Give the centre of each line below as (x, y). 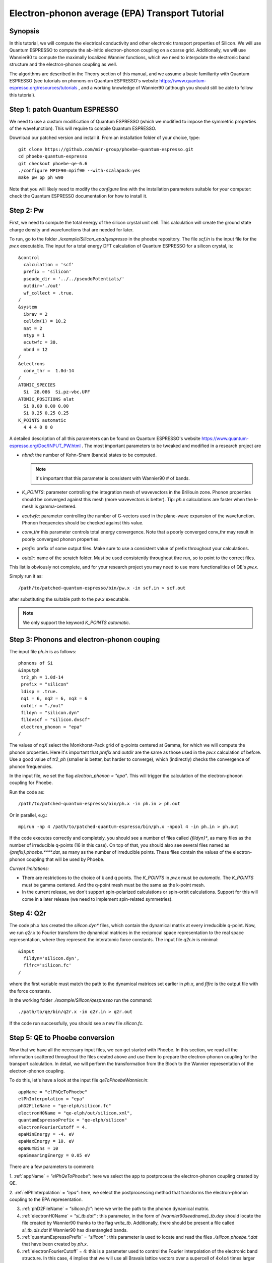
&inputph (29, 670)
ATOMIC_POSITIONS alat (46, 399)
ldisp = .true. (40, 691)
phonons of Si (36, 663)
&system (28, 307)
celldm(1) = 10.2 (45, 321)
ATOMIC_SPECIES (37, 385)
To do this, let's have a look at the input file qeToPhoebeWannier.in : (79, 1080)
